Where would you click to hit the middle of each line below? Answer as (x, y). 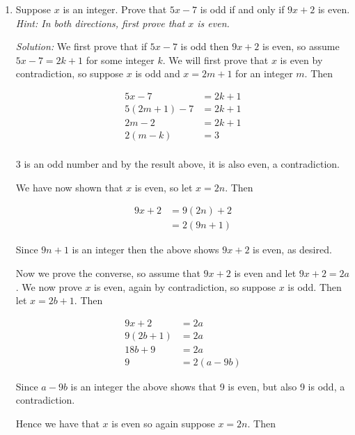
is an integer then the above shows (145, 250)
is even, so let (164, 187)
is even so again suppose (163, 424)
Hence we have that (57, 424)
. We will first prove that (215, 60)
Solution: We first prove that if (81, 46)
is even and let (265, 272)
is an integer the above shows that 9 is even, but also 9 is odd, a (208, 386)
